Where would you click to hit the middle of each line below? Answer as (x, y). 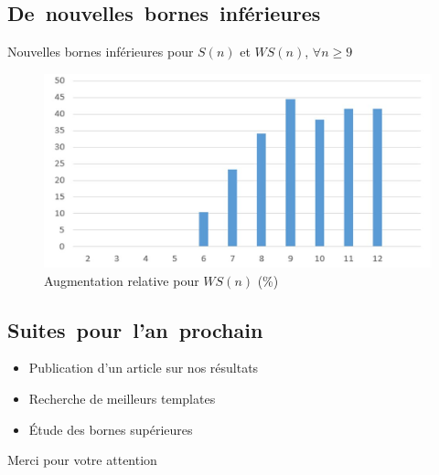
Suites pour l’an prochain (135, 329)
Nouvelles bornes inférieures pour (101, 52)
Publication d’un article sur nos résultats (144, 368)
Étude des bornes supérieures (111, 429)
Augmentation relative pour (122, 280)
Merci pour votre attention (82, 460)
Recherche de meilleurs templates (122, 398)
